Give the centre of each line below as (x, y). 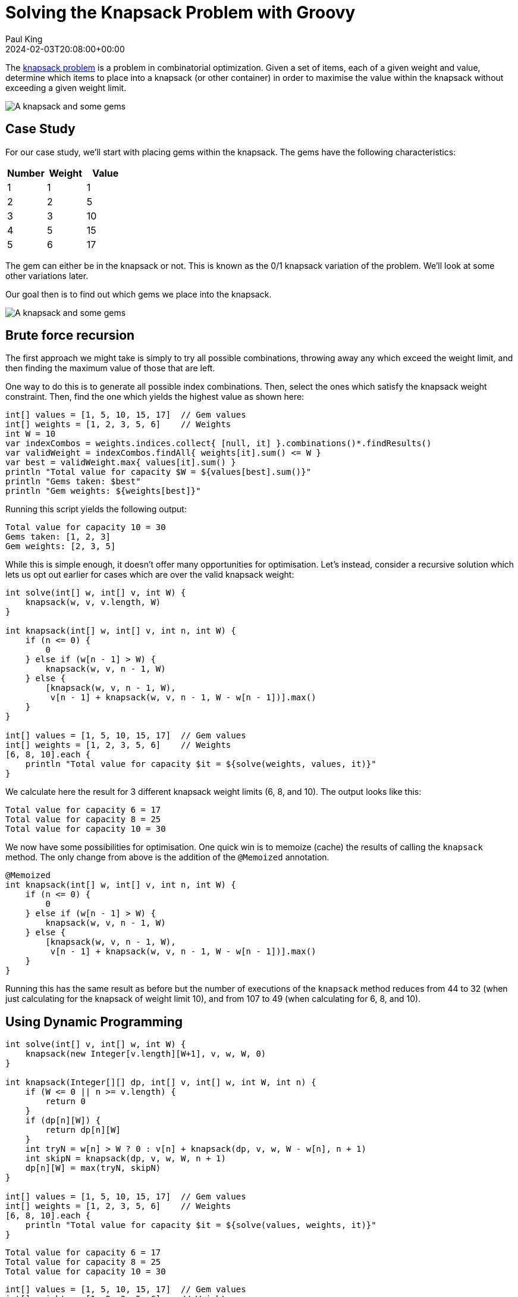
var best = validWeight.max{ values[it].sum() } (121, 463)
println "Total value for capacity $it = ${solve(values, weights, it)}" (201, 1225)
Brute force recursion (70, 336)
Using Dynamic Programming (94, 1022)
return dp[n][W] (83, 1130)
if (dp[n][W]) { (63, 1121)
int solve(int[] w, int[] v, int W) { (96, 593)
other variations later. (47, 275)
